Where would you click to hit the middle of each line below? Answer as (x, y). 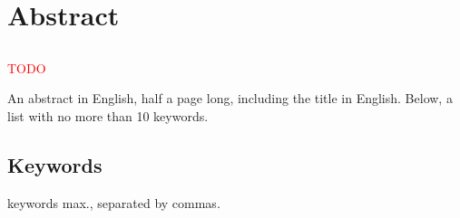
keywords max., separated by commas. (114, 202)
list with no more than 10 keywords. (108, 115)
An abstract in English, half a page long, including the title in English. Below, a (230, 98)
